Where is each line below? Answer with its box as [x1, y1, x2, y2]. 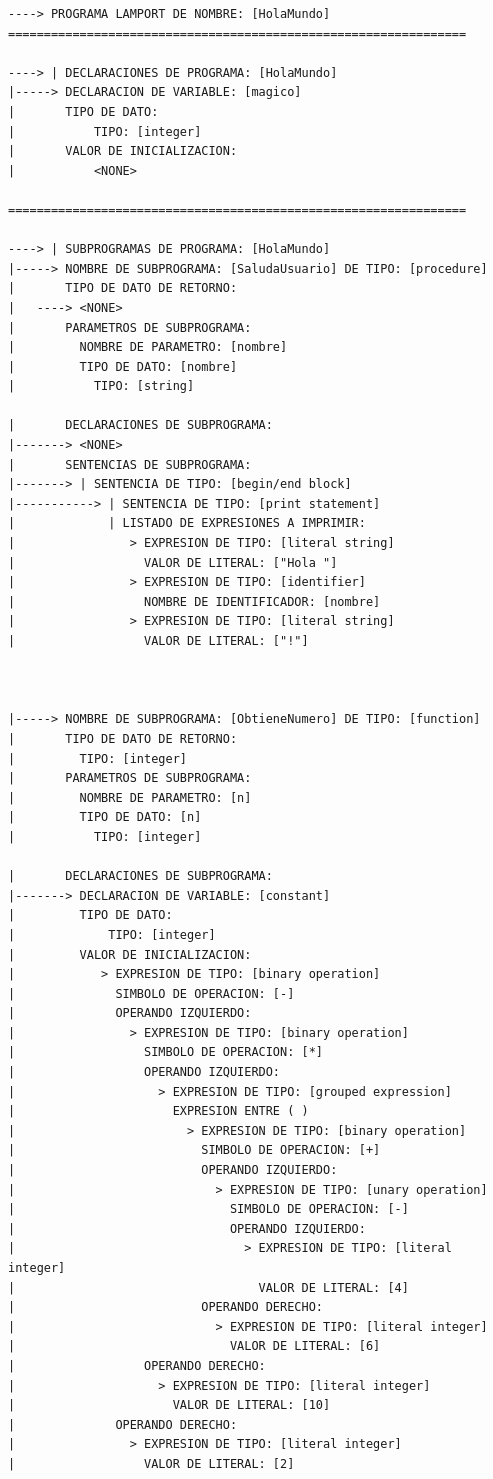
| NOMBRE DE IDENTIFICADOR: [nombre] [8, 594, 381, 609]
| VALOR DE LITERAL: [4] [8, 1280, 409, 1295]
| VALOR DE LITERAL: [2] [8, 1456, 295, 1471]
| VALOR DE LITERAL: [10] [8, 1398, 331, 1413]
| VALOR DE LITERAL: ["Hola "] [8, 555, 338, 570]
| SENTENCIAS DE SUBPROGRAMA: [8, 457, 252, 472]
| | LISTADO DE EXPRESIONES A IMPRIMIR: [8, 516, 366, 531]
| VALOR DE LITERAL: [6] [8, 1339, 381, 1354]
